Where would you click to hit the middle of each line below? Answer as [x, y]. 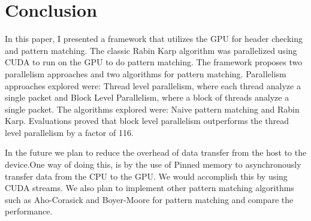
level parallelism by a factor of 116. [69, 132]
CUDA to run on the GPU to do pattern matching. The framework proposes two [154, 62]
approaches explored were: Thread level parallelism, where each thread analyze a [153, 85]
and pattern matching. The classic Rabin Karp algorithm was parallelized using [151, 50]
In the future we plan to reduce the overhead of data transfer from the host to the [156, 152]
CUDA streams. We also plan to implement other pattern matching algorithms [150, 188]
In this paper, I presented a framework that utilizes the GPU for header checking [154, 39]
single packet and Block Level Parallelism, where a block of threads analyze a [147, 97]
